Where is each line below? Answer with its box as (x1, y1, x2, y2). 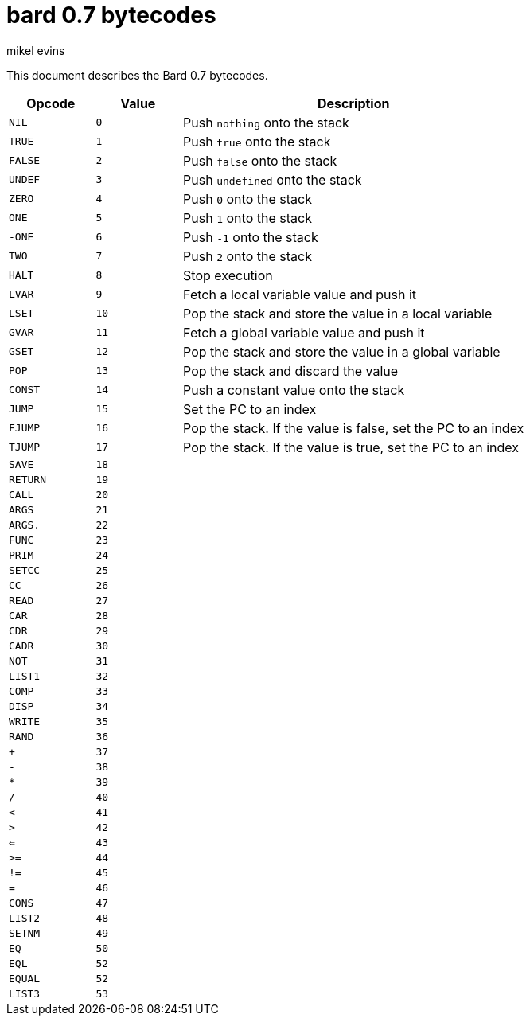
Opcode (26, 95, 76, 111)
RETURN (9, 473, 46, 486)
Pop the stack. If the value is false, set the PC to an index (183, 419, 524, 436)
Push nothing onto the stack (183, 114, 349, 131)
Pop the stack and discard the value (183, 362, 399, 379)
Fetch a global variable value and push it (183, 324, 425, 341)
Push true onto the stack (183, 133, 331, 150)
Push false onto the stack (183, 152, 337, 169)
